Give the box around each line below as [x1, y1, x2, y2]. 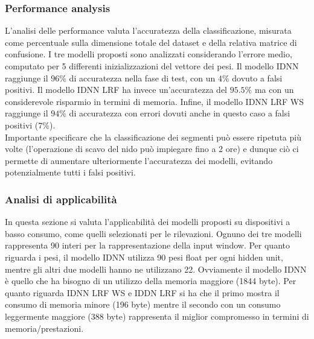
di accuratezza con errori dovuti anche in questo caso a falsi [69, 107, 290, 119]
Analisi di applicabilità [5, 191, 117, 206]
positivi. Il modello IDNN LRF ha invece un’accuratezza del [5, 83, 227, 96]
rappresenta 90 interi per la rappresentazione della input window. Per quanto [5, 239, 290, 252]
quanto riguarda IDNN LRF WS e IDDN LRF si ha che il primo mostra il [5, 286, 280, 299]
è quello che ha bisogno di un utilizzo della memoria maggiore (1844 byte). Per [5, 274, 296, 287]
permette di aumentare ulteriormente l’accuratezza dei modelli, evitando [5, 154, 273, 166]
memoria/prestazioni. [5, 322, 84, 334]
